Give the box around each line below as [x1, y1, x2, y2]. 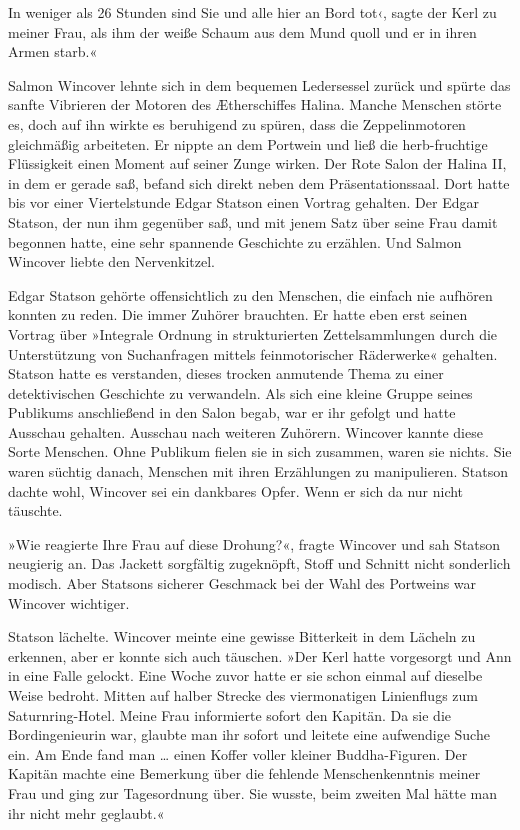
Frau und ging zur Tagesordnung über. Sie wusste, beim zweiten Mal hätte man [8, 782, 498, 803]
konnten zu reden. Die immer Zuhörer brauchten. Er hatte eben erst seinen [8, 304, 468, 325]
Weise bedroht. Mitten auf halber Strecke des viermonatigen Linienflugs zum [8, 685, 478, 705]
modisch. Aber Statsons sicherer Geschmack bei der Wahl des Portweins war [8, 573, 477, 594]
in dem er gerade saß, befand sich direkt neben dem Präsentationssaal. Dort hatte [8, 172, 510, 193]
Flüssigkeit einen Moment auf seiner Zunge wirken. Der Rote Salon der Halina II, [8, 153, 507, 174]
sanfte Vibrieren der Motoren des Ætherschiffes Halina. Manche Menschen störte [8, 94, 502, 115]
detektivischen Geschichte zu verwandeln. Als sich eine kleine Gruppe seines [8, 382, 473, 403]
